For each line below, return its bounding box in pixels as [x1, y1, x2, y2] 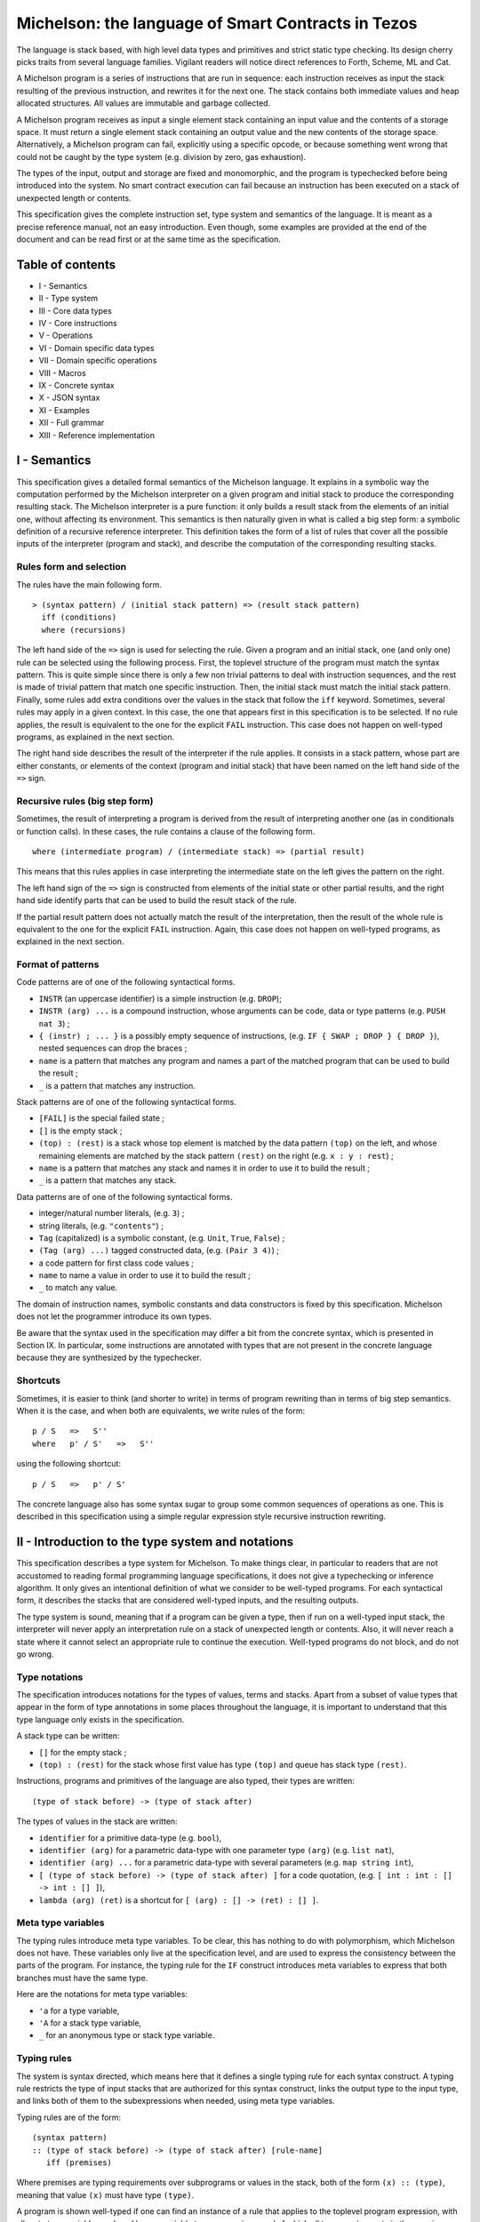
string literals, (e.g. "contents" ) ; [38, 1220, 164, 1231]
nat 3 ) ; [38, 1018, 70, 1028]
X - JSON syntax [38, 392, 100, 404]
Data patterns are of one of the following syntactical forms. [16, 1191, 233, 1202]
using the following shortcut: [16, 1459, 122, 1469]
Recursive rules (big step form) [16, 795, 154, 807]
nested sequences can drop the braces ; [38, 1043, 188, 1053]
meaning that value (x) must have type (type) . [16, 2189, 195, 2200]
